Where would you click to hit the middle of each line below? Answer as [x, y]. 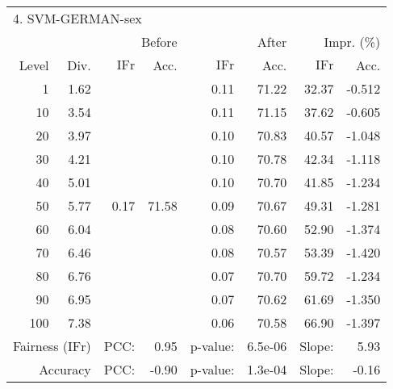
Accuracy [65, 369]
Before [159, 42]
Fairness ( [41, 346]
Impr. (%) [352, 42]
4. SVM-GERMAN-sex [77, 18]
